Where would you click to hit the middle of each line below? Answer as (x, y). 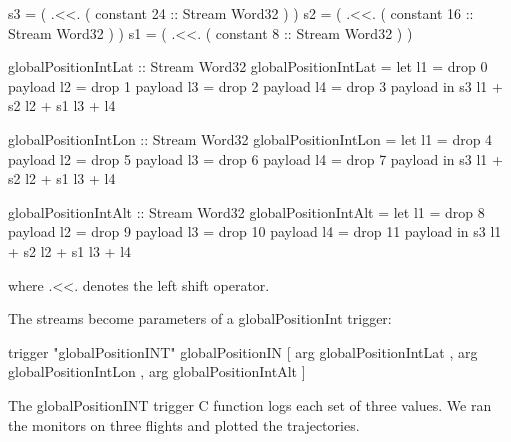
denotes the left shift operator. (176, 284)
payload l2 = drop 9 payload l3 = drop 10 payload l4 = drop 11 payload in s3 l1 (255, 231)
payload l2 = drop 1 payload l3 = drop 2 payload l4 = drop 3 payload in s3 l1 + (255, 85)
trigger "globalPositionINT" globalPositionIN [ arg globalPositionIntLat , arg (243, 351)
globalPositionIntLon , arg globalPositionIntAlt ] (157, 371)
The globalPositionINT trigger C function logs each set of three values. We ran (250, 404)
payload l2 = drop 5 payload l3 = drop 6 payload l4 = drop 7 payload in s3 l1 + (255, 158)
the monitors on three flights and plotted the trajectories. (184, 424)
